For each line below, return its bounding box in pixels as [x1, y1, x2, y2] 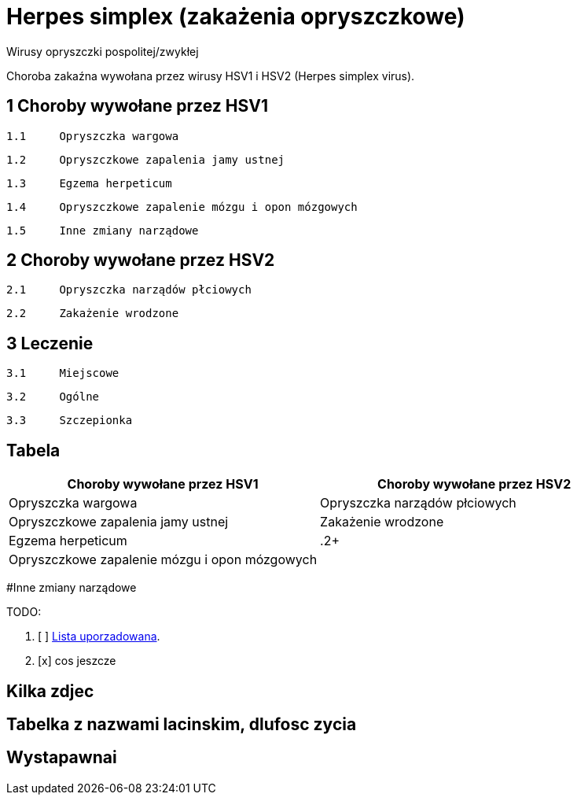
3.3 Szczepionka [6, 414, 133, 427]
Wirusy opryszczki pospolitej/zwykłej [6, 44, 199, 58]
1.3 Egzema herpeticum [6, 176, 172, 190]
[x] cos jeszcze [38, 654, 116, 668]
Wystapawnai [6, 747, 117, 768]
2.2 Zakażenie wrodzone [6, 307, 179, 320]
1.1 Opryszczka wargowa [6, 129, 179, 142]
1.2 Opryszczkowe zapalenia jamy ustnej [6, 153, 285, 166]
